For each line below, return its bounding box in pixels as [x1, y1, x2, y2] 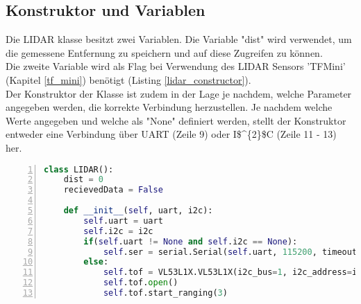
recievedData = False [63, 185, 163, 195]
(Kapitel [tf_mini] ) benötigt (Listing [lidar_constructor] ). [6, 72, 251, 87]
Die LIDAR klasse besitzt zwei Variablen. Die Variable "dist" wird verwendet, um [6, 32, 352, 46]
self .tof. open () [103, 278, 178, 288]
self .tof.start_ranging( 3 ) [103, 288, 228, 298]
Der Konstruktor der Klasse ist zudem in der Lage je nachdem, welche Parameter [6, 86, 352, 100]
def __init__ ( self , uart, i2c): [63, 206, 213, 216]
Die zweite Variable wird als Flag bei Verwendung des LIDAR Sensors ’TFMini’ [6, 59, 346, 73]
